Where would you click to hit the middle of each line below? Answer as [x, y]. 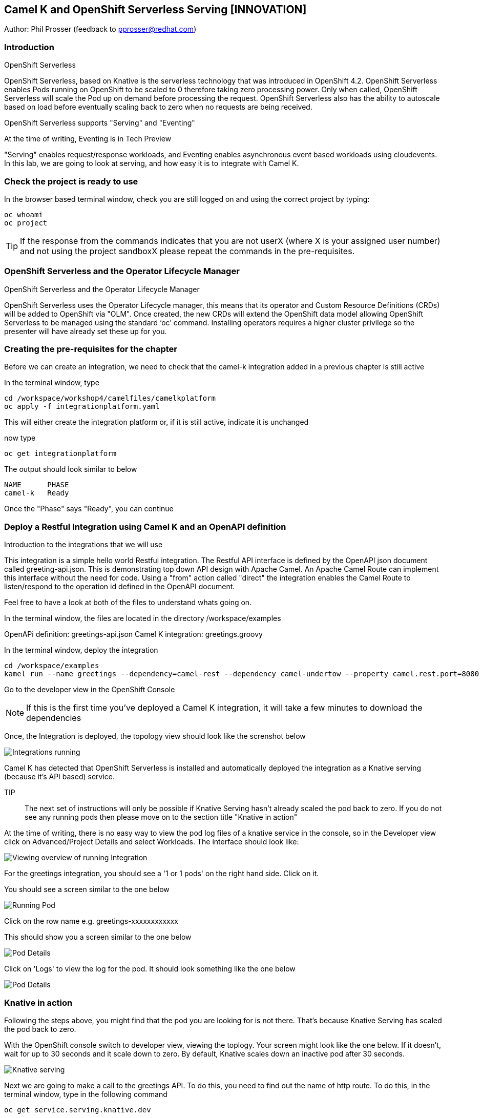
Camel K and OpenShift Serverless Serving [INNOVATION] [155, 9]
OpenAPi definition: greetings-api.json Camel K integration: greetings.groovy [133, 634]
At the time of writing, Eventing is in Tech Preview [88, 139]
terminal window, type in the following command [86, 1094]
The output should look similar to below [71, 469]
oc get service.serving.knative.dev [78, 1110]
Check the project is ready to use [71, 181]
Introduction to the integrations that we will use [83, 545]
